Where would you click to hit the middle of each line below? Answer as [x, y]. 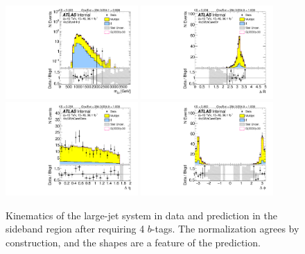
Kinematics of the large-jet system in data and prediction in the [141, 215]
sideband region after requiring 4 [75, 229]
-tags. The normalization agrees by [225, 229]
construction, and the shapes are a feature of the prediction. [133, 243]
